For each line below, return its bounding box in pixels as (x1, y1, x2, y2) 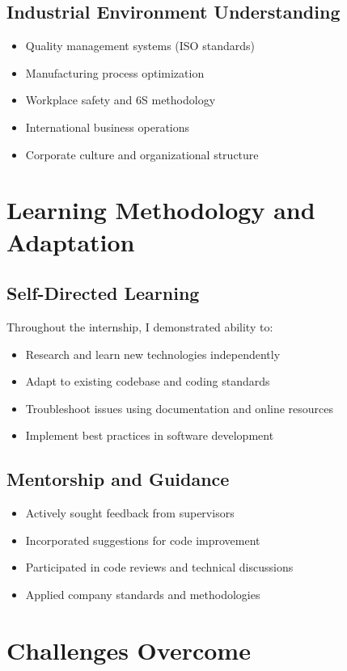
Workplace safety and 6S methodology (25, 91, 216, 108)
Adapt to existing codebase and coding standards (25, 373, 270, 390)
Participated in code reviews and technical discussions (25, 559, 294, 576)
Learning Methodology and (6, 193, 315, 226)
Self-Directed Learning (6, 281, 200, 306)
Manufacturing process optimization (25, 64, 205, 81)
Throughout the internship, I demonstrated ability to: (6, 318, 273, 335)
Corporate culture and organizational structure (25, 146, 259, 162)
